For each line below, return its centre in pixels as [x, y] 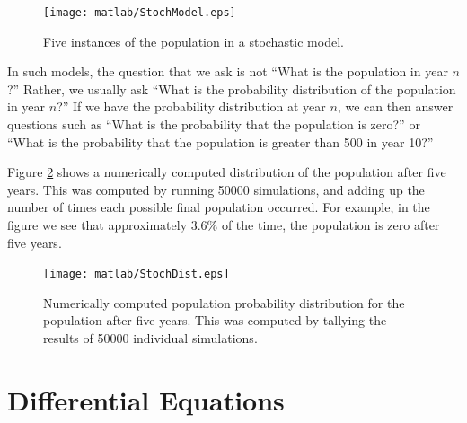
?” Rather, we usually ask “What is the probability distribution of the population [232, 88]
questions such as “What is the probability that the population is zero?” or [214, 124]
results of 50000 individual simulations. [150, 338]
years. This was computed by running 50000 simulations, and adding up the [216, 189]
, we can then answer [395, 106]
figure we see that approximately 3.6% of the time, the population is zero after [224, 225]
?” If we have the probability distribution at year [191, 106]
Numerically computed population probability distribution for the [224, 302]
